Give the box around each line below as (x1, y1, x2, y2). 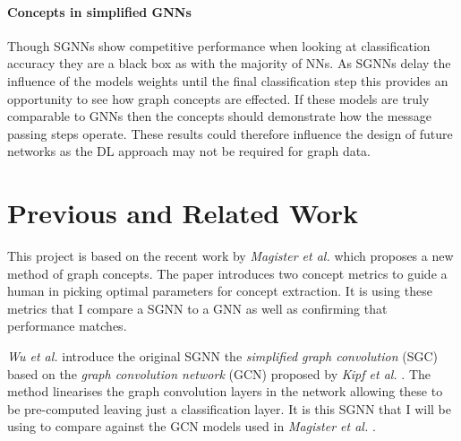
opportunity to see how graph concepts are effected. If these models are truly (7, 89, 430, 108)
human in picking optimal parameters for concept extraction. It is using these (7, 281, 432, 300)
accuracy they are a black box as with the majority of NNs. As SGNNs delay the (7, 54, 451, 73)
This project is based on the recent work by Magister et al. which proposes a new (7, 246, 454, 265)
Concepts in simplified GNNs (7, 2, 192, 21)
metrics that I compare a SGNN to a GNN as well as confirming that (7, 298, 388, 317)
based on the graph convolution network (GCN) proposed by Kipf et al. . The (7, 364, 431, 383)
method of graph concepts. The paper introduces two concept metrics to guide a (7, 264, 448, 282)
